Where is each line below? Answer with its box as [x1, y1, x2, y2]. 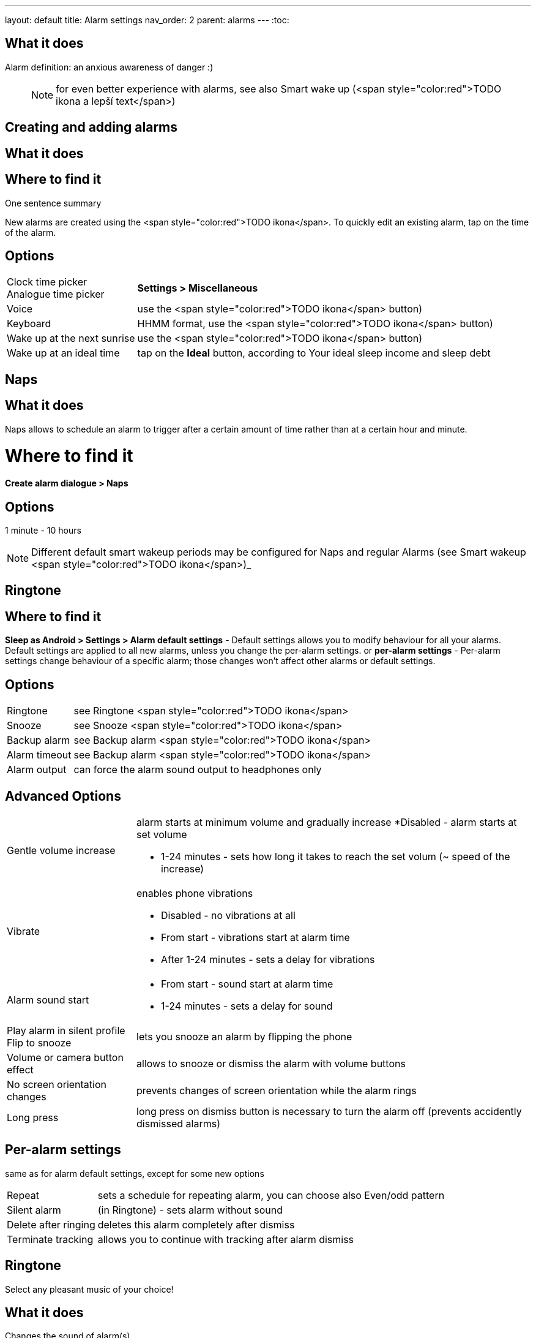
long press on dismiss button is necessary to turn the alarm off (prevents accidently [136, 1105, 522, 1117]
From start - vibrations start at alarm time [161, 931, 350, 943]
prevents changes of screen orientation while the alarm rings [136, 1084, 417, 1097]
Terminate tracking [7, 1233, 94, 1245]
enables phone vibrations [136, 886, 253, 899]
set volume [136, 828, 187, 841]
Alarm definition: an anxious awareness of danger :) [5, 61, 214, 72]
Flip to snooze [7, 1036, 72, 1049]
